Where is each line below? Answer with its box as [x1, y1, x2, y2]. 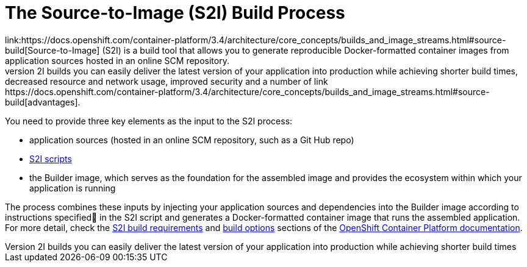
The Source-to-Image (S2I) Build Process [5, 2, 345, 23]
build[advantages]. [5, 96, 81, 107]
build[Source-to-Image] [5, 44, 100, 55]
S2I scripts [29, 153, 72, 164]
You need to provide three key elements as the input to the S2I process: [5, 115, 293, 126]
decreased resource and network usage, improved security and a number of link [5, 76, 328, 87]
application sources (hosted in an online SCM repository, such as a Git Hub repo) [29, 134, 354, 145]
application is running [29, 182, 116, 193]
